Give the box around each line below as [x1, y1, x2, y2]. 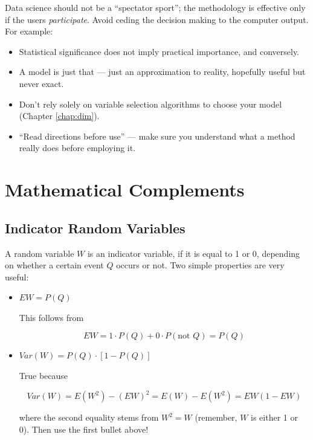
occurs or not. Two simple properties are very [116, 259, 285, 271]
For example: [5, 25, 53, 37]
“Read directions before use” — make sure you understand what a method [19, 129, 295, 142]
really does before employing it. [19, 141, 136, 154]
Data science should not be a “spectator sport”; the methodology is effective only [5, 1, 306, 13]
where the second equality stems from [19, 411, 159, 424]
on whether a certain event [5, 259, 104, 271]
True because [19, 369, 68, 382]
